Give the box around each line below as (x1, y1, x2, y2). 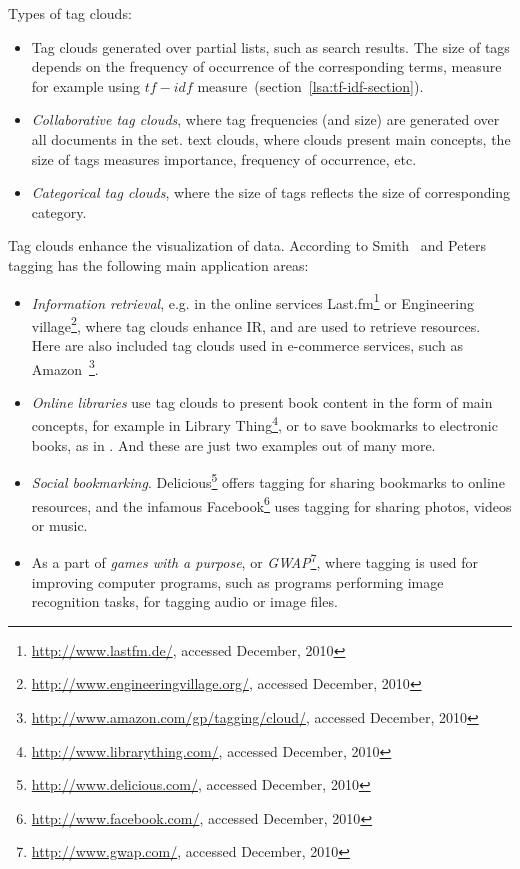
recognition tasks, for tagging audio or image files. (31, 591, 338, 612)
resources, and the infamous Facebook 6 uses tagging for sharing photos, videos (31, 492, 512, 516)
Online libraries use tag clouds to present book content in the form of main (31, 391, 493, 412)
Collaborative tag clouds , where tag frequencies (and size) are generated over (31, 109, 500, 130)
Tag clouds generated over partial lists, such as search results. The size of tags (31, 36, 510, 57)
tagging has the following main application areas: (8, 254, 309, 275)
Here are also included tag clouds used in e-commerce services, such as (31, 335, 463, 356)
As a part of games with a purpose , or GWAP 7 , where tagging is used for (31, 549, 479, 573)
